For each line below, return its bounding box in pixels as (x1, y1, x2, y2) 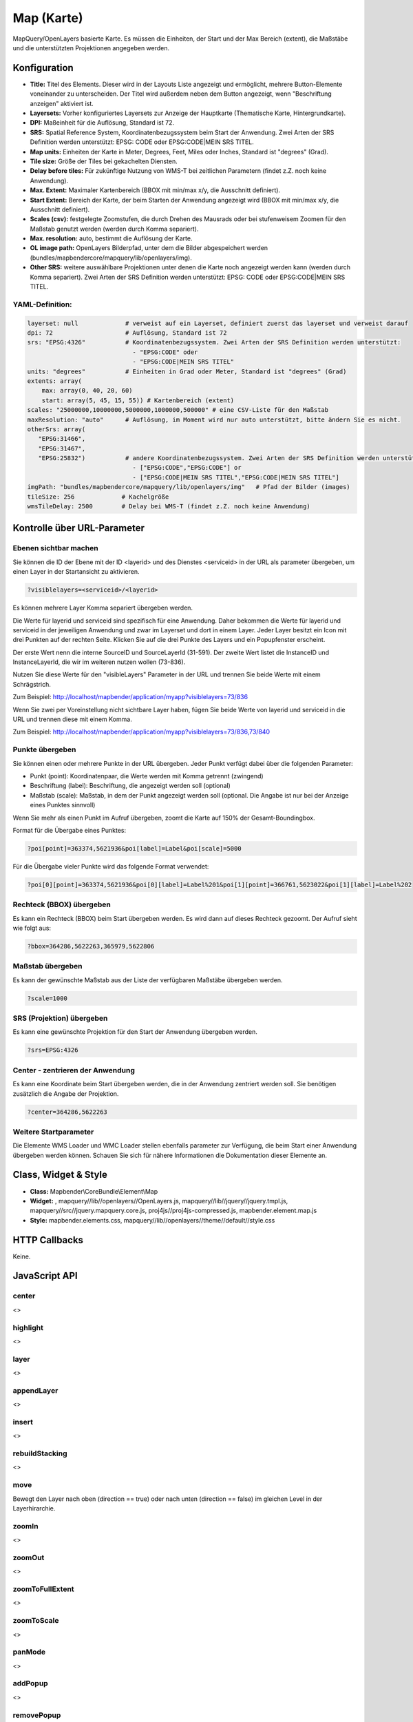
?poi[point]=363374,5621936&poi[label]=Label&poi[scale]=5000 (27, 844, 242, 852)
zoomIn (12, 1521, 39, 1531)
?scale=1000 (27, 994, 68, 1002)
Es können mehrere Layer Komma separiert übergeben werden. (12, 603, 193, 612)
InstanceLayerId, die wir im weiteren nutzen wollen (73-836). (12, 658, 186, 666)
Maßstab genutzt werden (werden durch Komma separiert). (30, 225, 199, 233)
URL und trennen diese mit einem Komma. (12, 715, 132, 723)
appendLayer (12, 1385, 59, 1395)
